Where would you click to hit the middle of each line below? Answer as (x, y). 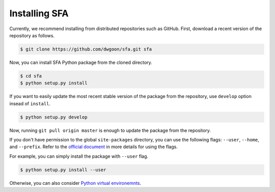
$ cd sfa (31, 76)
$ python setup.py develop (54, 117)
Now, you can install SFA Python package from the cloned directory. (81, 62)
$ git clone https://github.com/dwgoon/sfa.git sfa (86, 49)
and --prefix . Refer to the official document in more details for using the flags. (93, 147)
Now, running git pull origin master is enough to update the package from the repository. (110, 130)
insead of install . (30, 103)
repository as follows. (32, 35)
